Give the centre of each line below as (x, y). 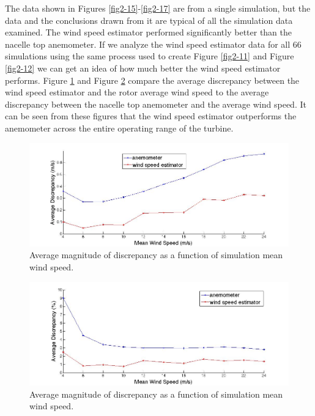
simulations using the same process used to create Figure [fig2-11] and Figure (150, 56)
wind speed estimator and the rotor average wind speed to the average (137, 92)
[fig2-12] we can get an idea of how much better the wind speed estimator (143, 68)
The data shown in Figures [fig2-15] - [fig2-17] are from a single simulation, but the (158, 8)
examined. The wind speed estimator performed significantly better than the (149, 32)
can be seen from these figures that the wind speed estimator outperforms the (151, 116)
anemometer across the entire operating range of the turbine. (119, 128)
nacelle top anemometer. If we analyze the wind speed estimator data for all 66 (153, 44)
